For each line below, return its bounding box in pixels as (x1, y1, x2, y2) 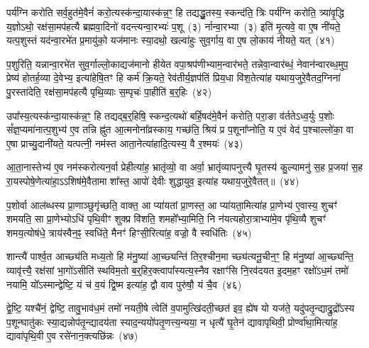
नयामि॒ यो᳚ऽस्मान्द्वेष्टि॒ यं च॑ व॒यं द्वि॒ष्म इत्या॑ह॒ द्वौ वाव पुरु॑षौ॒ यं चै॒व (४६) (6, 276, 242, 291)
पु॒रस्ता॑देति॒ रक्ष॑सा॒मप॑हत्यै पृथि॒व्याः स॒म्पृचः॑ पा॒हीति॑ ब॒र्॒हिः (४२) (6, 84, 212, 99)
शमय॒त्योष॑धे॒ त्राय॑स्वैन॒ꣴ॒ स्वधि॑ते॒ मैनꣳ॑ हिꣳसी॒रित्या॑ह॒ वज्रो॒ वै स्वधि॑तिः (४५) (6, 225, 252, 240)
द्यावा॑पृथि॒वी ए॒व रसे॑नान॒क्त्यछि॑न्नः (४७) (6, 328, 138, 343)
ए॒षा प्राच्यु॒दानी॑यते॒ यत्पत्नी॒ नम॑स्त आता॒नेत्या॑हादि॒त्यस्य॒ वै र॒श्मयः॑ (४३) (6, 135, 243, 150)
